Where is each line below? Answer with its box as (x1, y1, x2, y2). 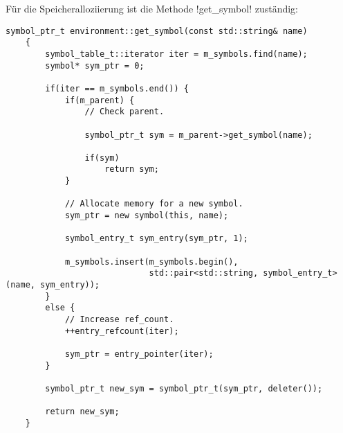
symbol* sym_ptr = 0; (45, 60, 145, 71)
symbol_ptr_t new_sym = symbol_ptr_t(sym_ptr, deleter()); (45, 383, 323, 394)
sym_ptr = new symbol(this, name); (64, 211, 229, 221)
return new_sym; (45, 407, 120, 417)
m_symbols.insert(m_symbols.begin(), (64, 256, 239, 267)
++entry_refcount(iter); (64, 326, 179, 336)
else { (45, 303, 75, 313)
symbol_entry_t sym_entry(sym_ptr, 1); (64, 233, 248, 244)
